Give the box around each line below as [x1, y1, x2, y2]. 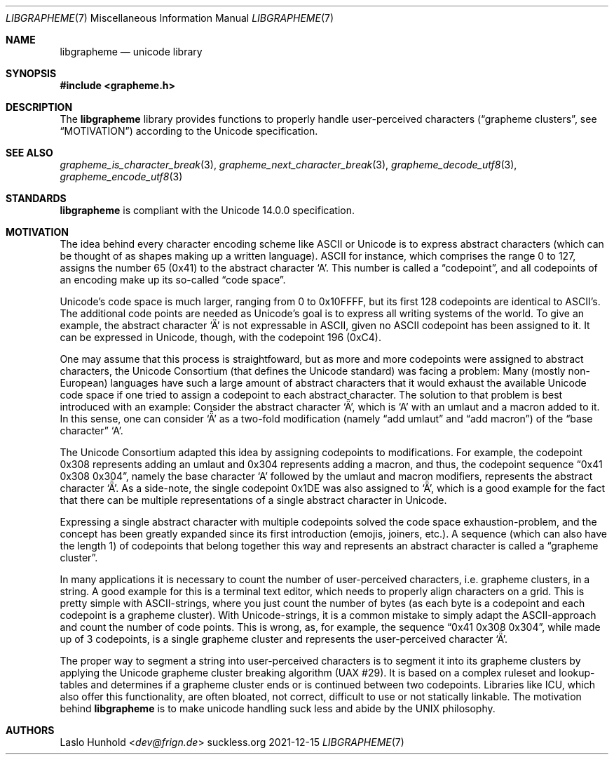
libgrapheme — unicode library [60, 46, 203, 58]
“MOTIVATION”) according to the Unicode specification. [60, 125, 318, 137]
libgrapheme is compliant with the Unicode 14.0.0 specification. [60, 204, 355, 216]
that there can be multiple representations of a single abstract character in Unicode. [60, 494, 447, 506]
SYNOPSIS [6, 67, 57, 79]
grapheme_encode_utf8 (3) [60, 171, 183, 182]
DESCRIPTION [6, 101, 73, 113]
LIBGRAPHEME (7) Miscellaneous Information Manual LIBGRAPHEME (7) [6, 12, 334, 24]
